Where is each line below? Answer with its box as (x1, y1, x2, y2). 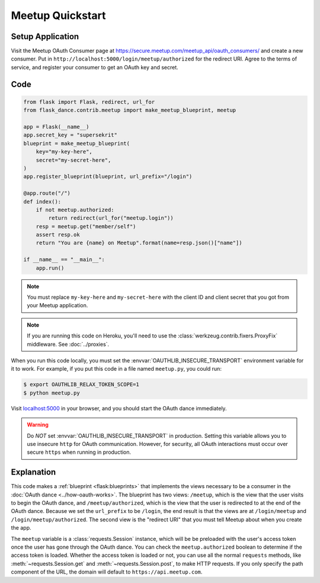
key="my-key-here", (36, 148, 93, 155)
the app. (11, 524, 31, 531)
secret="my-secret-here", (36, 157, 111, 163)
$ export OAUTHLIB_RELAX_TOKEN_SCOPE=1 (23, 381, 139, 388)
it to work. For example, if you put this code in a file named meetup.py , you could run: (11, 365, 222, 372)
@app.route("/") (23, 190, 71, 197)
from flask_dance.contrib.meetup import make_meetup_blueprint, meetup (23, 107, 236, 114)
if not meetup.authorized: (36, 206, 115, 213)
